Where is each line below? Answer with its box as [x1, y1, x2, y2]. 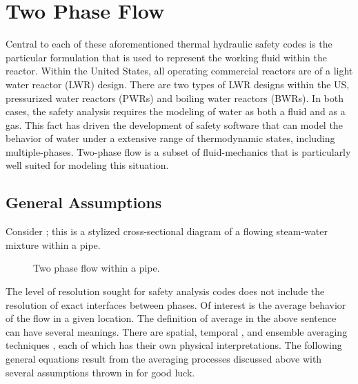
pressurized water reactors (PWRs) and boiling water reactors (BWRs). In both [6, 90, 344, 105]
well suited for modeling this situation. [6, 158, 169, 172]
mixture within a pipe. [6, 237, 101, 252]
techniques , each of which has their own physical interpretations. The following [6, 338, 342, 352]
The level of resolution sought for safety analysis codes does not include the [6, 284, 325, 299]
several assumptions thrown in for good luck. [6, 365, 195, 379]
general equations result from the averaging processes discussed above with [6, 352, 322, 366]
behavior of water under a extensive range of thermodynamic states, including [6, 131, 335, 145]
